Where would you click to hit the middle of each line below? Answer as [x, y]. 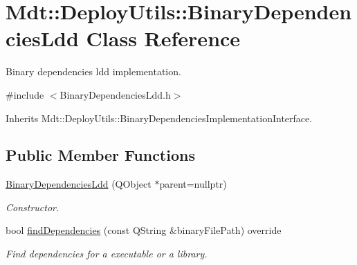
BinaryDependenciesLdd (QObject [79, 184]
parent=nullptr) [193, 184]
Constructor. [33, 207]
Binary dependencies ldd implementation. [93, 71]
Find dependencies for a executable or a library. [107, 254]
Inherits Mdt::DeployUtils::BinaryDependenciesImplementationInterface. [159, 118]
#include [25, 94]
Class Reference [163, 38]
